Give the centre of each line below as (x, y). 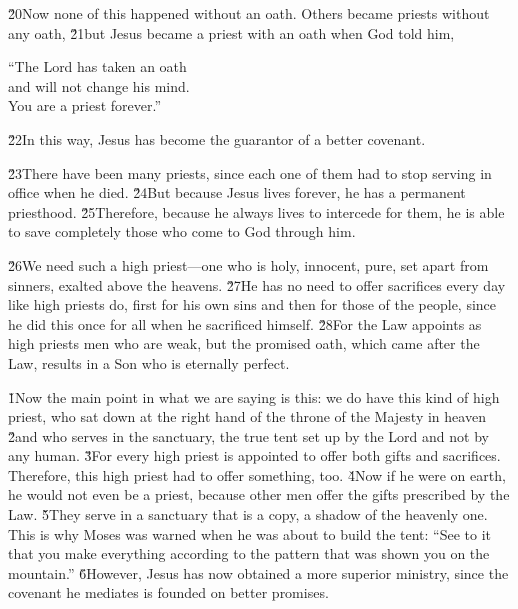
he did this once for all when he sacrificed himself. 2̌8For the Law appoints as (245, 323)
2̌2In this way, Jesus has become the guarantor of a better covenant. (217, 138)
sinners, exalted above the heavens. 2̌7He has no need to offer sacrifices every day (257, 284)
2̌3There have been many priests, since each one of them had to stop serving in (250, 172)
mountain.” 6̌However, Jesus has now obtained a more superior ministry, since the (258, 572)
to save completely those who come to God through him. (182, 231)
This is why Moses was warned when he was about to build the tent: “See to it (250, 533)
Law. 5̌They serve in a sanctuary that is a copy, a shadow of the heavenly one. (248, 514)
